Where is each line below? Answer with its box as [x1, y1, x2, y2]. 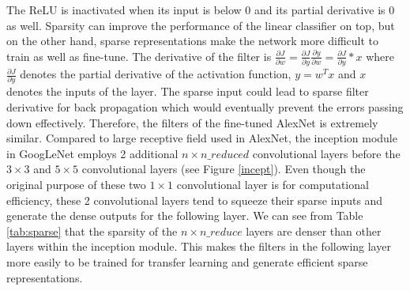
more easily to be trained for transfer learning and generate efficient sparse [6, 253, 368, 270]
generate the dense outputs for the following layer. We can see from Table [6, 207, 363, 224]
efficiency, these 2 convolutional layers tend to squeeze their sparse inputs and [6, 191, 383, 208]
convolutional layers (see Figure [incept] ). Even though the [81, 161, 366, 177]
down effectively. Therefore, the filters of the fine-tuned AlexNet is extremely [6, 114, 378, 130]
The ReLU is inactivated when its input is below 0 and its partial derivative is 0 [6, 2, 395, 17]
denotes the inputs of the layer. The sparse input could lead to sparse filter [6, 83, 369, 100]
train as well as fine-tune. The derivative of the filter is [6, 47, 272, 64]
